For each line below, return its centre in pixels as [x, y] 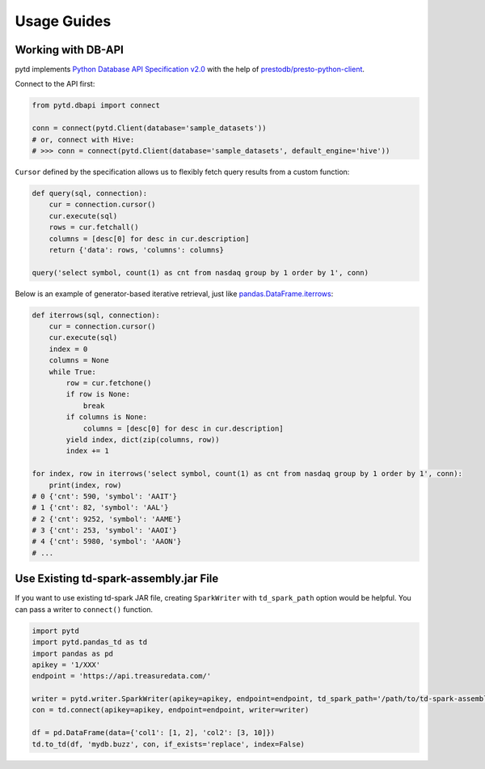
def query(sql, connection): [90, 193]
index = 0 [68, 349]
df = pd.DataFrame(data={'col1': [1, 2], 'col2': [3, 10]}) [154, 733]
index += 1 [87, 451]
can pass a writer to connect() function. [84, 609]
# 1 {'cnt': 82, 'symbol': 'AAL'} [100, 508]
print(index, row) [85, 485]
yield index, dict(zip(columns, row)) [143, 440]
